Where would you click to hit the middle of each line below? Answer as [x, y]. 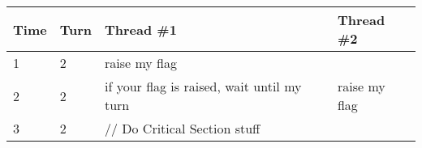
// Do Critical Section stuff [182, 128]
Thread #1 [140, 29]
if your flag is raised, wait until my [203, 86]
